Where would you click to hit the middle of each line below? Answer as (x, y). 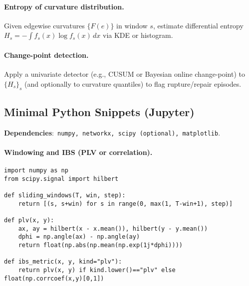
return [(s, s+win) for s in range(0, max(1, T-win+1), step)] (125, 204)
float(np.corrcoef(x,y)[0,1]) (54, 278)
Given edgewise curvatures (44, 25)
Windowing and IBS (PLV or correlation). (78, 152)
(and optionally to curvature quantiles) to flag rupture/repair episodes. (133, 83)
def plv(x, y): (29, 220)
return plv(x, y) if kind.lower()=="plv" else (97, 270)
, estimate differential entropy (198, 25)
